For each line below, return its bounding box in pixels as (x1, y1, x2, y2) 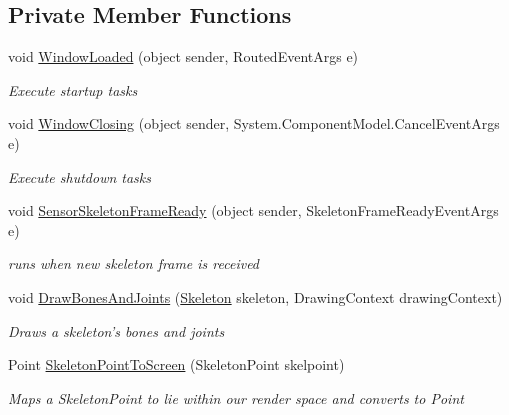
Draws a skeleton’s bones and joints (8, 320, 225, 341)
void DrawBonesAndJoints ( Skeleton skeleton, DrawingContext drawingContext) (8, 286, 503, 307)
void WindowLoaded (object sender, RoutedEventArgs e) (8, 46, 359, 67)
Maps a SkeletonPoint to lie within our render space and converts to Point (8, 387, 464, 408)
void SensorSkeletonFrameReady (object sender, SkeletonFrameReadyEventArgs (8, 200, 499, 221)
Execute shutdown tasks (8, 166, 151, 187)
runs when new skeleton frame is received (8, 253, 260, 274)
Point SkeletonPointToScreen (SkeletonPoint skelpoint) (8, 354, 345, 375)
